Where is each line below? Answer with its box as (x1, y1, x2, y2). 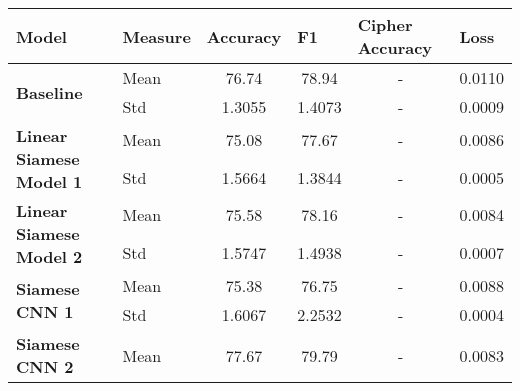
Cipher (357, 13, 413, 36)
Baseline (16, 80, 83, 104)
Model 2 (16, 245, 83, 268)
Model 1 (16, 170, 83, 193)
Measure (122, 24, 191, 48)
